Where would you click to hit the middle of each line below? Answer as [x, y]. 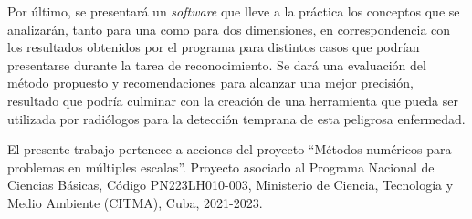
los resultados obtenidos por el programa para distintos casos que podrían [214, 47]
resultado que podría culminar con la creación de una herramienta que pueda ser [233, 100]
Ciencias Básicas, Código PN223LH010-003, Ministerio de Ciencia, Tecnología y [231, 185]
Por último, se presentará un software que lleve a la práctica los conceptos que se [234, 11]
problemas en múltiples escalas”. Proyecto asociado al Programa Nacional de [221, 167]
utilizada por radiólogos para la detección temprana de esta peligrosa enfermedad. [236, 118]
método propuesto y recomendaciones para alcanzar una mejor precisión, [210, 83]
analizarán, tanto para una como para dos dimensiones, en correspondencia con [229, 29]
